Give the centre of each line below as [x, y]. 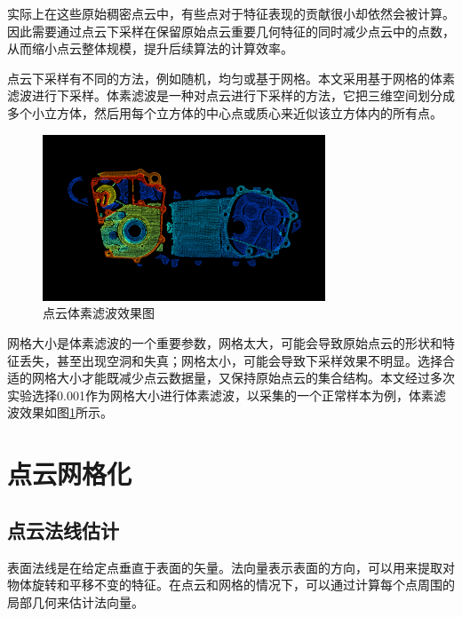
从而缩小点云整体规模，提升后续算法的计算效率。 [150, 48]
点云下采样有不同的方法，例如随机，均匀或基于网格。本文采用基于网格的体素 [231, 78]
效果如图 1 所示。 [66, 412]
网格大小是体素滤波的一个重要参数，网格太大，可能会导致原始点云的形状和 [225, 343]
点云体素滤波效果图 [99, 313]
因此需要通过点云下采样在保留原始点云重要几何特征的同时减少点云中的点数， [231, 31]
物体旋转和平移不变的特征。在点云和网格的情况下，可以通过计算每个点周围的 [231, 585]
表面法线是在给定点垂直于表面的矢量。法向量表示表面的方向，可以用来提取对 [231, 567]
